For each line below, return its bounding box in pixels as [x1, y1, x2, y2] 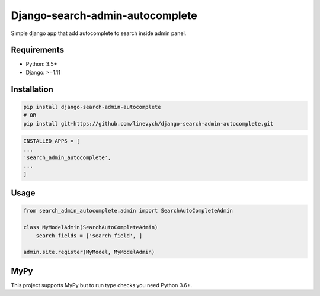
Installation [11, 84, 53, 94]
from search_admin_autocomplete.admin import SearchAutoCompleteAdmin [23, 207, 233, 214]
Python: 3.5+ [25, 60, 57, 67]
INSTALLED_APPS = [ [23, 138, 80, 144]
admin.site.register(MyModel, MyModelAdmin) [23, 249, 155, 256]
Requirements [11, 45, 65, 55]
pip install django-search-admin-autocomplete [23, 104, 161, 110]
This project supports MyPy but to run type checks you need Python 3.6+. [11, 281, 193, 288]
